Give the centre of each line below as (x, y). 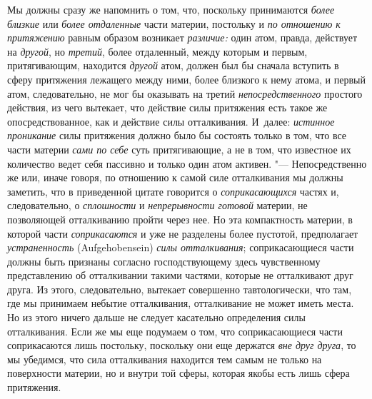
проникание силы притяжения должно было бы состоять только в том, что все (177, 135)
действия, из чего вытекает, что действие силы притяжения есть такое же (167, 107)
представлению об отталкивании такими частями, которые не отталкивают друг (180, 275)
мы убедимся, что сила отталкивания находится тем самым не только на (165, 359)
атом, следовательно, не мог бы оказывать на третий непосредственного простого (185, 93)
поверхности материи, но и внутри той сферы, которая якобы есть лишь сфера (179, 373)
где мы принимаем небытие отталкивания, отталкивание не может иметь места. (181, 303)
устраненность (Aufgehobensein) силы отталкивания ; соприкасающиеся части (181, 247)
